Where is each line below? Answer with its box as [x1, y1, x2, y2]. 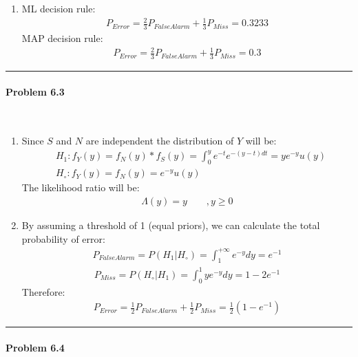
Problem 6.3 [6, 84, 65, 98]
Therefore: [21, 284, 65, 299]
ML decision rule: [21, 1, 96, 15]
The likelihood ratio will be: [21, 180, 140, 195]
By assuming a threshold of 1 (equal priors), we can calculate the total [21, 217, 320, 232]
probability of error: [21, 231, 105, 246]
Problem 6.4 [6, 340, 65, 354]
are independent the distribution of [85, 133, 234, 148]
